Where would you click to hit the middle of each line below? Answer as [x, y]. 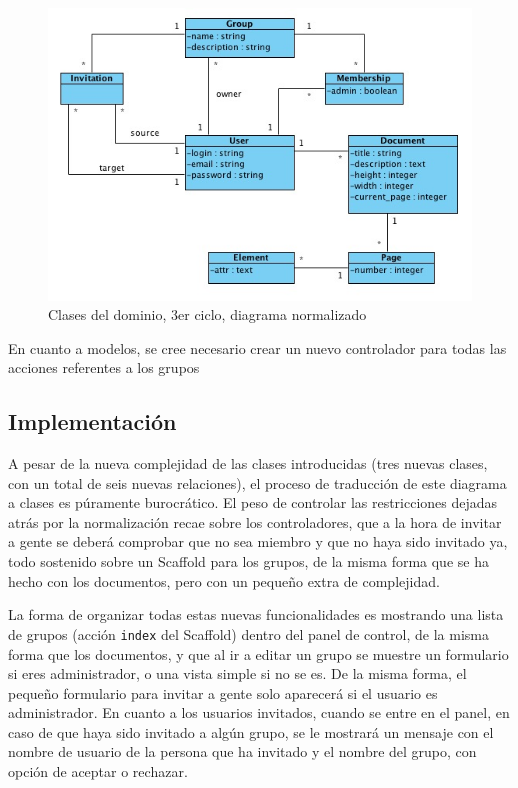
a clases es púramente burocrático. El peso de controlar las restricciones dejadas [253, 502]
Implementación [92, 421]
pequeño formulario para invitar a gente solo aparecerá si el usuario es [223, 692]
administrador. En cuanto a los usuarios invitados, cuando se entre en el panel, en [259, 712]
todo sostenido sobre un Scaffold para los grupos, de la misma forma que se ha [248, 561]
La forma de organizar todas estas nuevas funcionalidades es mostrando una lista [256, 614]
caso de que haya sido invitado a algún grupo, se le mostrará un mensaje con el [251, 731]
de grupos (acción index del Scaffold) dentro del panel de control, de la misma [248, 633]
